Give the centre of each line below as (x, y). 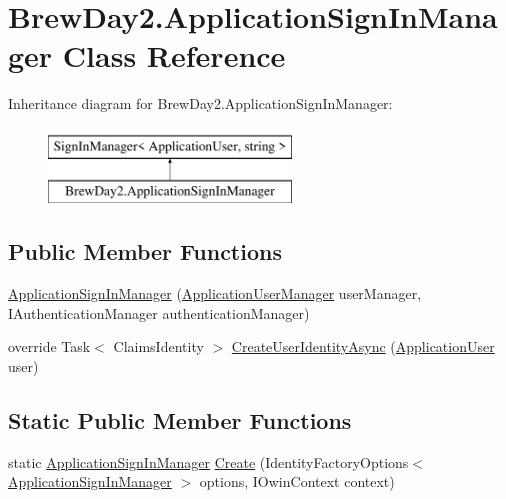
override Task (49, 346)
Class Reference (174, 55)
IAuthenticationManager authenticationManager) (159, 312)
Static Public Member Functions (180, 420)
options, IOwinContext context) (297, 481)
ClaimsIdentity (158, 346)
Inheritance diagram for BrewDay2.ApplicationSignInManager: (200, 103)
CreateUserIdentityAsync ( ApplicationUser (363, 346)
